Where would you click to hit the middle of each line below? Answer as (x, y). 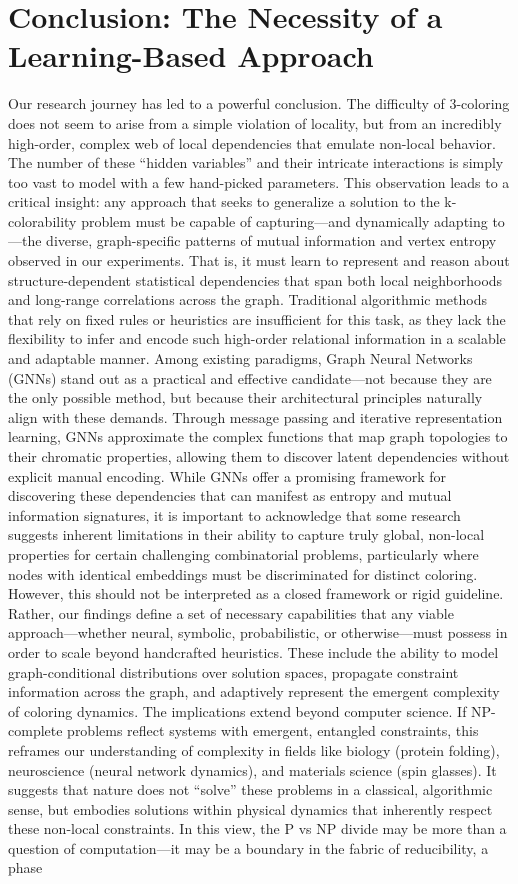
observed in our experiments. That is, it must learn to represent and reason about (259, 260)
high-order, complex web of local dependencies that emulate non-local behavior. (252, 142)
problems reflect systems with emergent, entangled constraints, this (273, 730)
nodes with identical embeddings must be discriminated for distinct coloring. (243, 573)
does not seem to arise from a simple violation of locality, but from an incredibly (255, 122)
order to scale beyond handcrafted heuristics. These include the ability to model (253, 651)
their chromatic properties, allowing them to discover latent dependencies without (259, 456)
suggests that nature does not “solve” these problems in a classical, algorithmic (250, 789)
